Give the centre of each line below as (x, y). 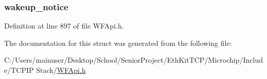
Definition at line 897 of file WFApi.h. (64, 26)
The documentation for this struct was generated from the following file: (118, 43)
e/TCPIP (19, 70)
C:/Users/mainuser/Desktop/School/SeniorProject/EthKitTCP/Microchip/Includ (134, 60)
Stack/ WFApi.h (61, 70)
